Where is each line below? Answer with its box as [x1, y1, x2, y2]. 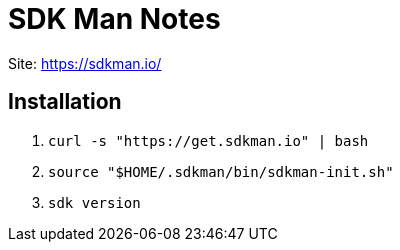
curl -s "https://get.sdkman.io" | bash [48, 132, 369, 149]
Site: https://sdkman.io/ [8, 54, 162, 72]
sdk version [48, 194, 141, 211]
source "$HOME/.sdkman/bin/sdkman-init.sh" [48, 163, 394, 180]
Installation [8, 89, 122, 115]
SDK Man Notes [8, 2, 221, 36]
